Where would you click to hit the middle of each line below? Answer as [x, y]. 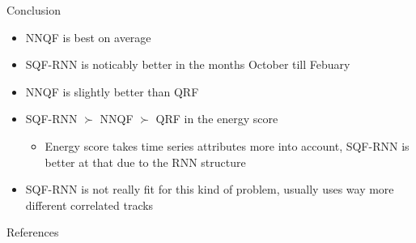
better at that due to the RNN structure [145, 162]
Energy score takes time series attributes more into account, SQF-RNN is [227, 145]
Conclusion [34, 10]
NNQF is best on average [88, 37]
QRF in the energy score [217, 119]
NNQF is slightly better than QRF [112, 91]
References [33, 232]
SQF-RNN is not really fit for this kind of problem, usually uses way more [210, 189]
